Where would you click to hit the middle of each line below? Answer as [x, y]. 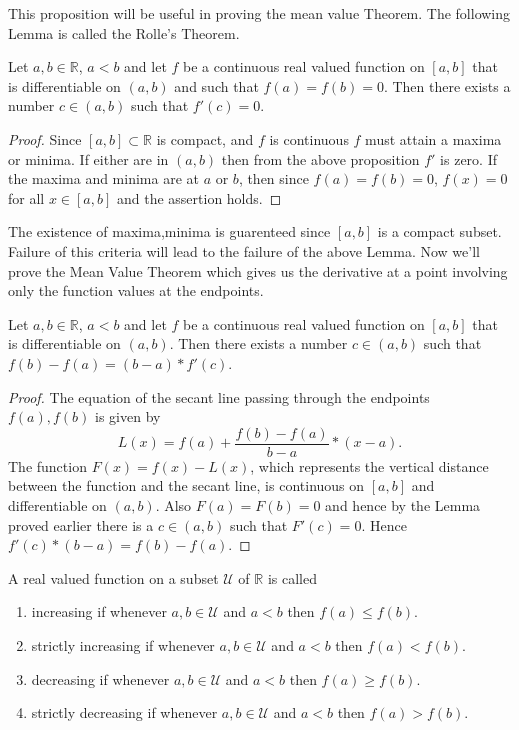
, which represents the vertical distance [369, 465]
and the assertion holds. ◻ [199, 197]
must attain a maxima [433, 138]
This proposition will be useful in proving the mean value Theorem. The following [259, 13]
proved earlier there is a [81, 524]
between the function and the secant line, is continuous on [186, 485]
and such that [216, 85]
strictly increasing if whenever [123, 644]
